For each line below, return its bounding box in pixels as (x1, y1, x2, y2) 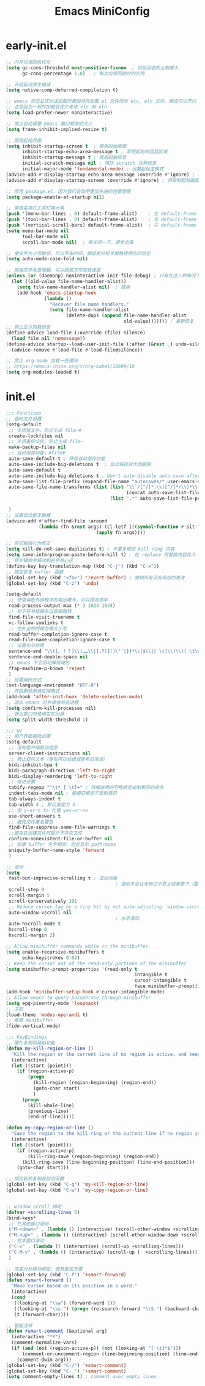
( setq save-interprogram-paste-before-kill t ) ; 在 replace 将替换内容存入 (6, 552, 196, 558)
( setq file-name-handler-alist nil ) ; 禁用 (17, 284, 130, 290)
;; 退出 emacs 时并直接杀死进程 (6, 699, 79, 706)
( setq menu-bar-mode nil (6, 228, 69, 234)
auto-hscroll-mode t (8, 921, 61, 927)
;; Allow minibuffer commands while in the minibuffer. (6, 943, 151, 949)
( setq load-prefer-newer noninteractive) (6, 110, 113, 116)
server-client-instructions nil (8, 750, 91, 756)
